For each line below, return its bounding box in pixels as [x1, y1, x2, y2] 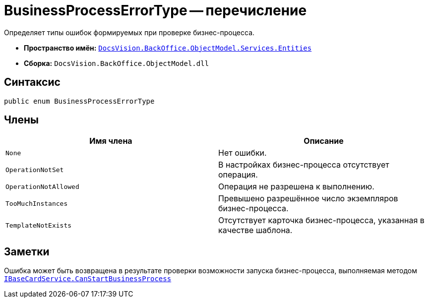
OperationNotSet [5, 166, 64, 174]
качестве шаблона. [218, 225, 293, 236]
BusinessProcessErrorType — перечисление [4, 2, 307, 19]
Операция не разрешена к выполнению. [218, 181, 374, 192]
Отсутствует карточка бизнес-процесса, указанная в [218, 215, 425, 226]
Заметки [4, 245, 50, 258]
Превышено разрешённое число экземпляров [218, 193, 398, 204]
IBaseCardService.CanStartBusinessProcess [4, 275, 172, 283]
